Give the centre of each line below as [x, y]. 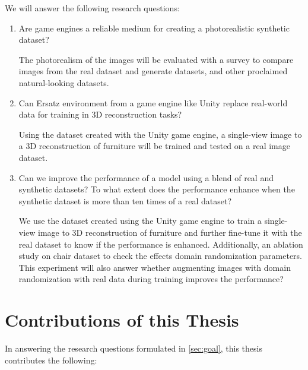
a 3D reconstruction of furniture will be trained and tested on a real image [154, 146]
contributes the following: [51, 360]
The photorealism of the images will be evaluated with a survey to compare [156, 59]
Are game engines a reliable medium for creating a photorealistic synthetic [154, 28]
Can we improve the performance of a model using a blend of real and [146, 177]
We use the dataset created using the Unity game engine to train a [140, 221]
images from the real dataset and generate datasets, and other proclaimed [153, 71]
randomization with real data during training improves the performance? [151, 279]
